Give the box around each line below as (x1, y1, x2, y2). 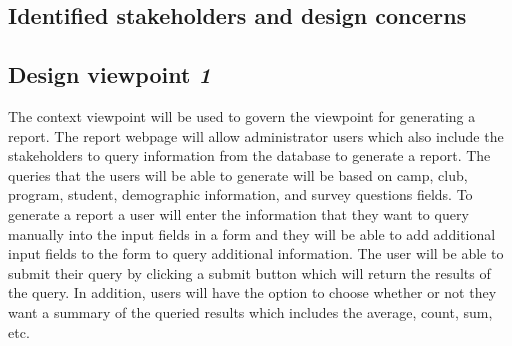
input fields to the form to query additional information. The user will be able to (8, 243, 504, 264)
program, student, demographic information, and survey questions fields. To (8, 184, 473, 205)
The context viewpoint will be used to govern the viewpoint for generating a (8, 105, 476, 126)
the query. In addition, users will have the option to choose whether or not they (8, 282, 497, 303)
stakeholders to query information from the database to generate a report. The (8, 145, 491, 166)
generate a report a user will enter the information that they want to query (8, 203, 469, 224)
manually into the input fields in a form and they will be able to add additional (8, 223, 496, 244)
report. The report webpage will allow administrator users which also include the (8, 125, 504, 146)
